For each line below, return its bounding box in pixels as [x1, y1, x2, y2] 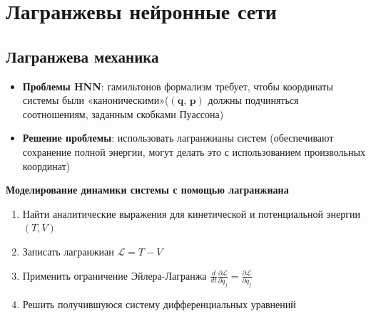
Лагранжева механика [6, 45, 159, 67]
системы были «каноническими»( [22, 93, 169, 107]
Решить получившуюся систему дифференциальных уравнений [22, 296, 296, 311]
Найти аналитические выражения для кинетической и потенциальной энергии [22, 206, 360, 221]
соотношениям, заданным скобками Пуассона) [22, 106, 224, 121]
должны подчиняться [208, 93, 299, 107]
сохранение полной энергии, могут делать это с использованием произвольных [22, 144, 365, 159]
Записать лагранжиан [22, 243, 114, 258]
